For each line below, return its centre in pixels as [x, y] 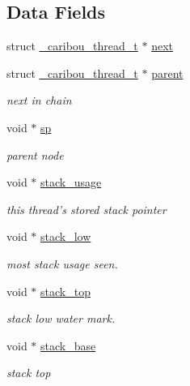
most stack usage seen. [62, 263]
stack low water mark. [61, 318]
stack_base [68, 345]
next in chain [39, 100]
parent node [35, 154]
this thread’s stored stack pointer [87, 209]
